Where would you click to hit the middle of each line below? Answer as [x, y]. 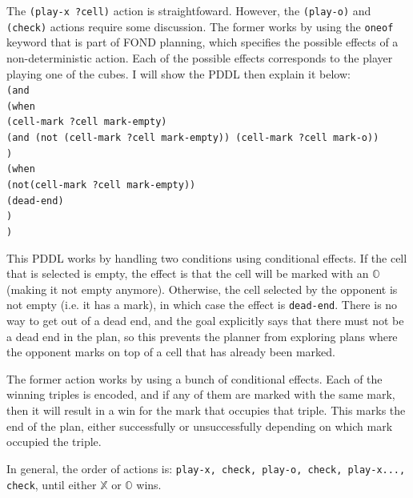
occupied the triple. [54, 442]
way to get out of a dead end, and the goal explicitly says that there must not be [205, 321]
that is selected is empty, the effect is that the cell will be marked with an [188, 273]
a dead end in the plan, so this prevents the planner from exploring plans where [202, 336]
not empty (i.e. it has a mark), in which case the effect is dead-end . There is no [202, 305]
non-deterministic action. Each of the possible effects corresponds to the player [200, 57]
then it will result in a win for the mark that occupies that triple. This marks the [206, 410]
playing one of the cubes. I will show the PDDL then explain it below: [178, 73]
